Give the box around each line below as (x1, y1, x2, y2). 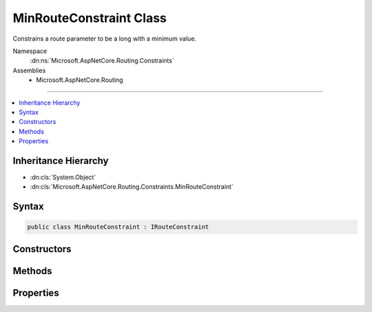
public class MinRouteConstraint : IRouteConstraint (27, 223, 209, 231)
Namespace (12, 47, 48, 55)
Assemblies (12, 66, 46, 74)
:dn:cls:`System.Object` (30, 173, 96, 181)
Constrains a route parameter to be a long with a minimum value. (12, 34, 196, 43)
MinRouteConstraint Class (12, 10, 167, 25)
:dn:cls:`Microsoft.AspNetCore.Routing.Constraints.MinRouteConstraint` (30, 183, 234, 191)
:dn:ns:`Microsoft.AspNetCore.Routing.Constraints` (30, 56, 175, 65)
